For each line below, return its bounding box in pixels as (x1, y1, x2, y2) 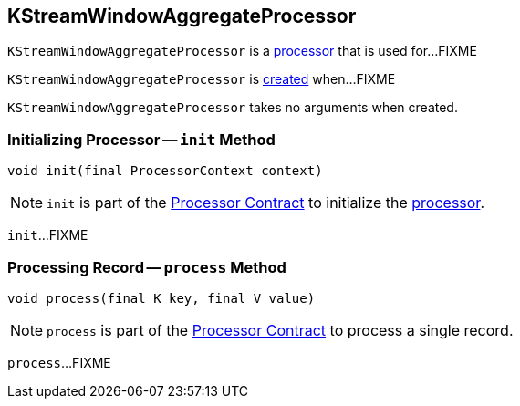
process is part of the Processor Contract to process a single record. (47, 320, 514, 339)
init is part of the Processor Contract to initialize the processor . (47, 193, 484, 213)
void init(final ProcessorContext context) (7, 163, 323, 179)
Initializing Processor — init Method (7, 130, 276, 149)
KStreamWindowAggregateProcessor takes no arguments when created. (7, 99, 458, 116)
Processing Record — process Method (7, 257, 286, 276)
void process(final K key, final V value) (7, 290, 316, 306)
